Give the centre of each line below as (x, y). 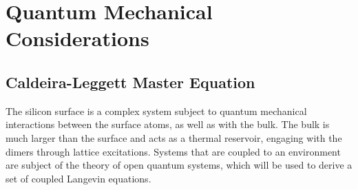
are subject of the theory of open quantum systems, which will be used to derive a (179, 165)
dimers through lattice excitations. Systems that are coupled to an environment (173, 151)
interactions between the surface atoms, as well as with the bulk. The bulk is (168, 124)
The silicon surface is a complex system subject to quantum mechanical (156, 110)
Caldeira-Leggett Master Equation (130, 82)
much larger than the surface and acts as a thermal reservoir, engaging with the (174, 137)
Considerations (77, 38)
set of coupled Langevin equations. (78, 178)
